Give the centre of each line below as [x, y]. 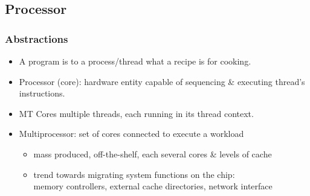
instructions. [42, 93]
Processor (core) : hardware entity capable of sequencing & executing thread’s [162, 81]
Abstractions [37, 38]
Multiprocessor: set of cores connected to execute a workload [131, 134]
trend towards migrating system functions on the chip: [134, 174]
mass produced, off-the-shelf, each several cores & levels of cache [153, 153]
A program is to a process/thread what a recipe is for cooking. [135, 61]
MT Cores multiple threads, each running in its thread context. [136, 113]
